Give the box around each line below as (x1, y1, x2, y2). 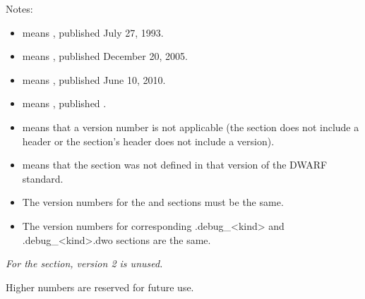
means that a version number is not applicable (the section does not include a (22, 119, 359, 134)
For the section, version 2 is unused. (6, 256, 163, 271)
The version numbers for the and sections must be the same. (22, 195, 284, 209)
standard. (22, 171, 64, 185)
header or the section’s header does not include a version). (22, 133, 275, 148)
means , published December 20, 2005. (22, 49, 188, 63)
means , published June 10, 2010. (22, 72, 166, 87)
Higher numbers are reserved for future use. (6, 279, 194, 294)
